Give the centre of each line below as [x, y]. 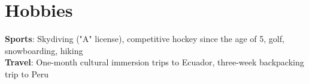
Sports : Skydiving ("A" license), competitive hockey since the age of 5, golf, [145, 39]
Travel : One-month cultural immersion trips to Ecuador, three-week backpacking [154, 62]
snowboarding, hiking [44, 50]
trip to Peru [27, 73]
